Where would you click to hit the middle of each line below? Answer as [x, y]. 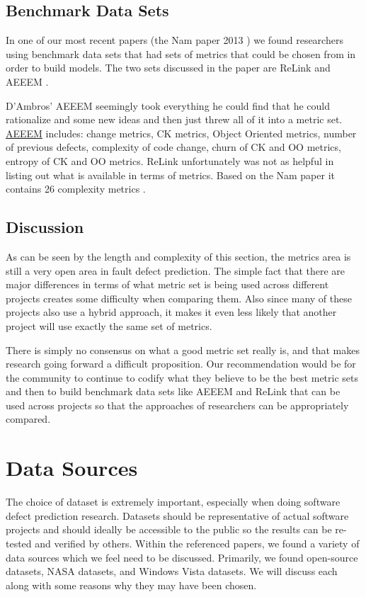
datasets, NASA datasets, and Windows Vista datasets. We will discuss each [172, 571]
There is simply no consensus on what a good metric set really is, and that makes [183, 349]
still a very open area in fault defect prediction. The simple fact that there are [176, 270]
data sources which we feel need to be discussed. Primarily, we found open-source [182, 557]
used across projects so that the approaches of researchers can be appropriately [177, 405]
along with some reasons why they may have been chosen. [131, 585]
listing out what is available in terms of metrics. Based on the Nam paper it [170, 175]
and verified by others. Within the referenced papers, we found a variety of [197, 543]
